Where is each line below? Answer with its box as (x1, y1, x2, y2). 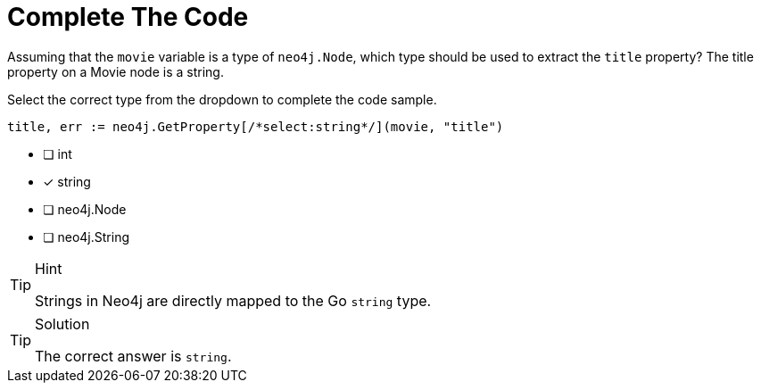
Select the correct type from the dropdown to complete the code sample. (7, 91, 437, 107)
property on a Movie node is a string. (7, 63, 224, 79)
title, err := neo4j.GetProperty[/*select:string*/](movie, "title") (7, 119, 504, 134)
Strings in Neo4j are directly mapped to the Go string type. (35, 291, 432, 310)
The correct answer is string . (35, 346, 232, 365)
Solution (35, 314, 90, 333)
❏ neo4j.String (43, 228, 130, 245)
